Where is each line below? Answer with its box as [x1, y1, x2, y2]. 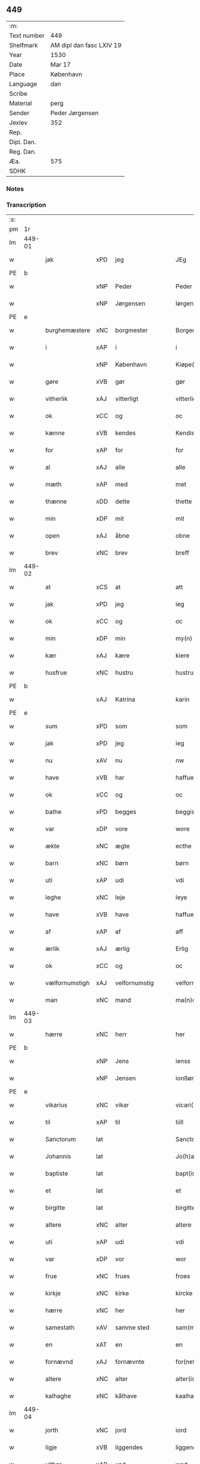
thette [175, 497, 192, 505]
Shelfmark [9, 41, 38, 49]
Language [9, 80, 37, 88]
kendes [115, 429, 136, 437]
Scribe [9, 89, 28, 98]
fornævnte [115, 1357, 145, 1366]
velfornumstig [115, 979, 154, 987]
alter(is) [175, 1375, 198, 1383]
